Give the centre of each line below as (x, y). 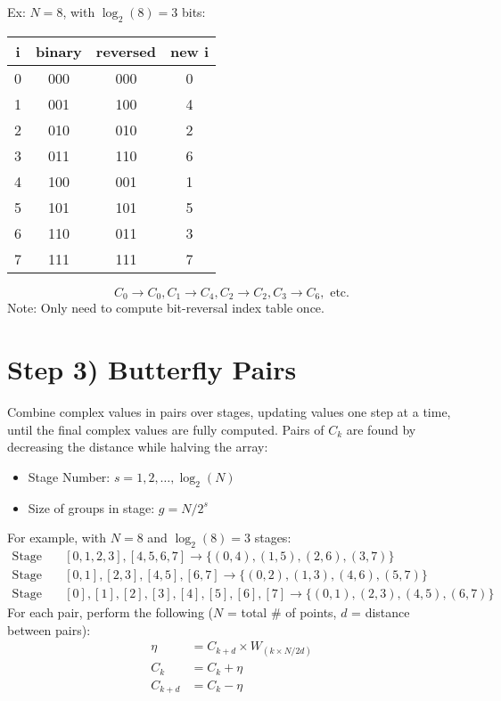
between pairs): (49, 629)
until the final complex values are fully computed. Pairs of (166, 429)
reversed (126, 51)
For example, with (57, 538)
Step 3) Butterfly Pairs (152, 369)
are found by (381, 429)
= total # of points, (282, 612)
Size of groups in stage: (91, 507)
